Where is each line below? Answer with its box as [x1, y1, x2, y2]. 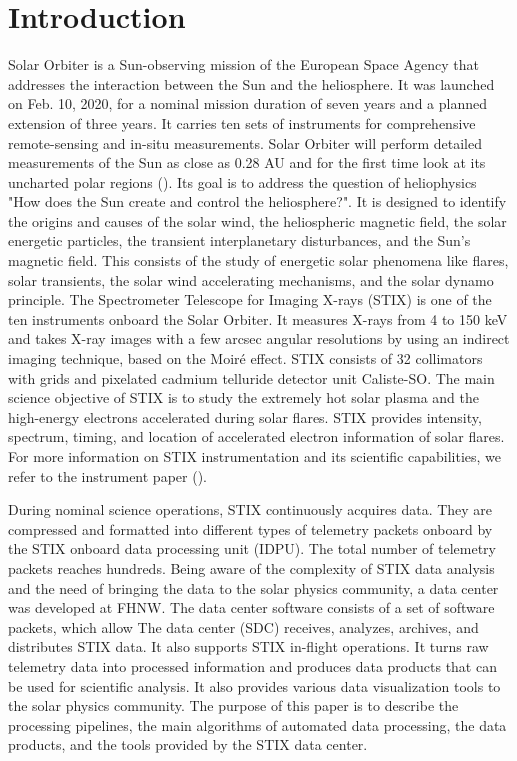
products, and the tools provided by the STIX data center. [8, 734, 368, 755]
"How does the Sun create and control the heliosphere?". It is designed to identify [8, 191, 507, 212]
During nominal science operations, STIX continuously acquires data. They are [8, 499, 493, 520]
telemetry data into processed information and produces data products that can [8, 655, 497, 676]
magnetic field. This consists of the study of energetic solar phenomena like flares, [8, 250, 509, 271]
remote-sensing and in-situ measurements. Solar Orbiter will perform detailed [8, 132, 482, 153]
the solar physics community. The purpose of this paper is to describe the [8, 695, 459, 716]
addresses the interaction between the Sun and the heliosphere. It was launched [8, 73, 495, 94]
